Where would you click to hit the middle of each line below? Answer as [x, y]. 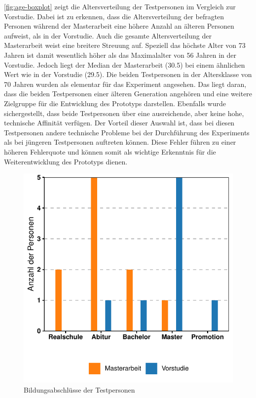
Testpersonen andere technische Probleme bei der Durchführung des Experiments [127, 132]
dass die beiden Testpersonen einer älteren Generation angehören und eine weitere [128, 94]
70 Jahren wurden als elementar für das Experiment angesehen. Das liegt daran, [125, 84]
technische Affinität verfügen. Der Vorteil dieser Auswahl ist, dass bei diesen [119, 123]
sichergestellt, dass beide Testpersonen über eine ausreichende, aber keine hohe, [124, 113]
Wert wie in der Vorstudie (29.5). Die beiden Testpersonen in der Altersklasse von [128, 74]
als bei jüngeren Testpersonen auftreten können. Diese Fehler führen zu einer [120, 142]
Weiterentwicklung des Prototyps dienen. [66, 161]
